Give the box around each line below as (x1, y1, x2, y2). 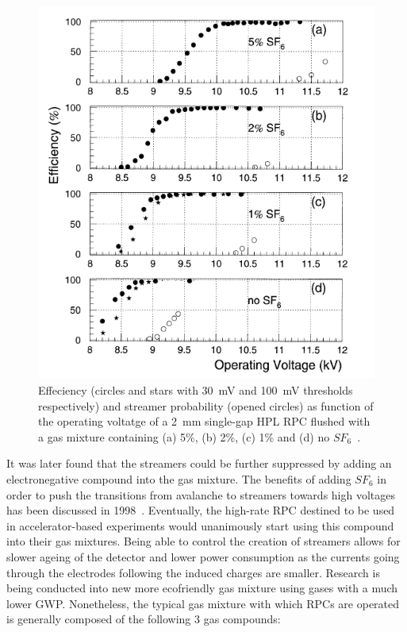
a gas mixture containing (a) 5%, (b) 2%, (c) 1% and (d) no (38, 428, 330, 445)
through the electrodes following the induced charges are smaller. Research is (6, 564, 380, 580)
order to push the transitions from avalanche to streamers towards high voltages (6, 486, 396, 503)
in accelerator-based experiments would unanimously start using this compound (6, 517, 394, 534)
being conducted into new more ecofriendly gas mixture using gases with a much (6, 580, 398, 596)
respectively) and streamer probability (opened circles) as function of (38, 397, 374, 414)
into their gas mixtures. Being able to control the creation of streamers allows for (6, 533, 401, 549)
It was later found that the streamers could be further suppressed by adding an (6, 455, 392, 472)
